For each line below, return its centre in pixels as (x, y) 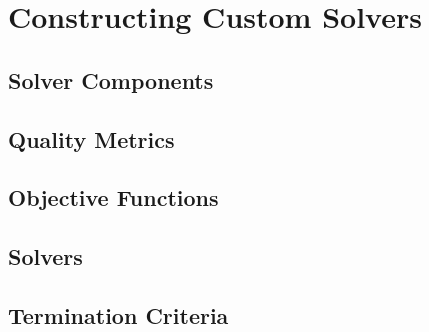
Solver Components (111, 79)
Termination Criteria (118, 314)
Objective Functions (113, 197)
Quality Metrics (91, 138)
